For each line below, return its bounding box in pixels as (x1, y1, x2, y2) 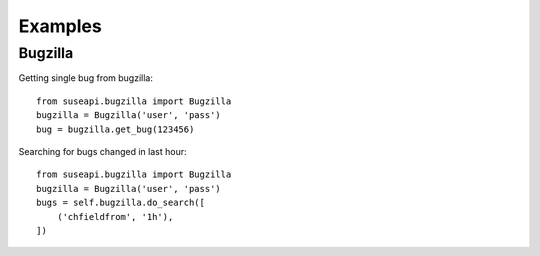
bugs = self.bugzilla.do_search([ (36, 197, 205, 209)
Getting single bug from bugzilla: (18, 72, 154, 84)
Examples (18, 15, 102, 37)
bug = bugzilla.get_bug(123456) (36, 123, 195, 135)
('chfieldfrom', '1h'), (56, 211, 174, 222)
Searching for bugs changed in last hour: (18, 145, 187, 157)
